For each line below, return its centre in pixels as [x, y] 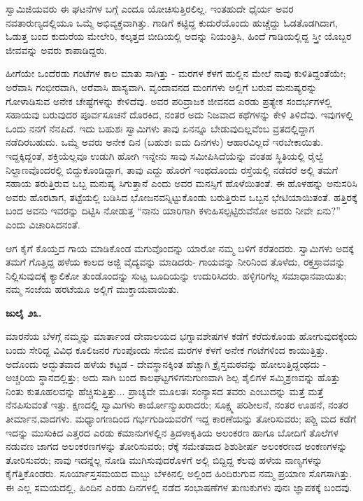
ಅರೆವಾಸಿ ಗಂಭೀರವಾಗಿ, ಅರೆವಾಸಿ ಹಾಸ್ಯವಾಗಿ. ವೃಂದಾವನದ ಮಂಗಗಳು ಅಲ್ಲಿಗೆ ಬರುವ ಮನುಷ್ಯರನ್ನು [162, 87]
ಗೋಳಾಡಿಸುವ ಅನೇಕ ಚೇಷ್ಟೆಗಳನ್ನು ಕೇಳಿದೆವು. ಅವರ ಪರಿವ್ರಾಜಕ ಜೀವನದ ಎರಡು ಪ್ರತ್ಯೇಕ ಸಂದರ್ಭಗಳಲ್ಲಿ [169, 101]
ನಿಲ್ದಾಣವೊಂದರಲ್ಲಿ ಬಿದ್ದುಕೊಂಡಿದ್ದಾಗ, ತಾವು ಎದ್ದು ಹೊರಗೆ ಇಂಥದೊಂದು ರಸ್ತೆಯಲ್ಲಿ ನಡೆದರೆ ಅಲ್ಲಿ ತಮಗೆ [172, 169]
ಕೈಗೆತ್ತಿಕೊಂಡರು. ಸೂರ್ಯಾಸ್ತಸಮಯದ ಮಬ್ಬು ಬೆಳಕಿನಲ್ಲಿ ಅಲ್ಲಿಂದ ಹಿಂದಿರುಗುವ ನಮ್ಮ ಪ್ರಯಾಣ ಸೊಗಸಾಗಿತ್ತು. [179, 473]
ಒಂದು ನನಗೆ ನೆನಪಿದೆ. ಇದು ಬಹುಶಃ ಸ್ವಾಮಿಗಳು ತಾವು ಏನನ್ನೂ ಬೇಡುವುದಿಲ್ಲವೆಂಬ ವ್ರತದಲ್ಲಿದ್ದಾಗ [160, 128]
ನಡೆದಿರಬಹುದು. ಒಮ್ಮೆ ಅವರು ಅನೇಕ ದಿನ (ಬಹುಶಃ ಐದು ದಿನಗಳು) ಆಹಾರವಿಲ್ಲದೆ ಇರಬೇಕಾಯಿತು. [165, 142]
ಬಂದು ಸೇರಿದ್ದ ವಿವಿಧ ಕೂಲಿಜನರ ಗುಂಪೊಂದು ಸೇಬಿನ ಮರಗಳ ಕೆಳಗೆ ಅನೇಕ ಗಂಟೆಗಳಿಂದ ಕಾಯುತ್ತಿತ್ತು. [167, 350]
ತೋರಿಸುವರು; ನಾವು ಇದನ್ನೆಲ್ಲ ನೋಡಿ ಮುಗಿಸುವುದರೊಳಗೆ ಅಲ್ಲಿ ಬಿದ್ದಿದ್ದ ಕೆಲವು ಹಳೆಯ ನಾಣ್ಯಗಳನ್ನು [164, 459]
